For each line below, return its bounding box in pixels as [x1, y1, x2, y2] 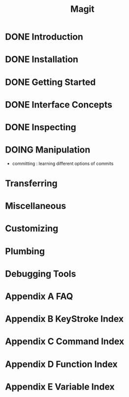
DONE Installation [5, 54, 78, 65]
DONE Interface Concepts [5, 99, 113, 110]
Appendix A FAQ [5, 291, 74, 302]
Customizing [5, 223, 58, 234]
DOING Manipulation [5, 144, 91, 156]
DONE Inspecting [5, 121, 77, 133]
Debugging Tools [5, 268, 76, 279]
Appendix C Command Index [5, 336, 125, 347]
